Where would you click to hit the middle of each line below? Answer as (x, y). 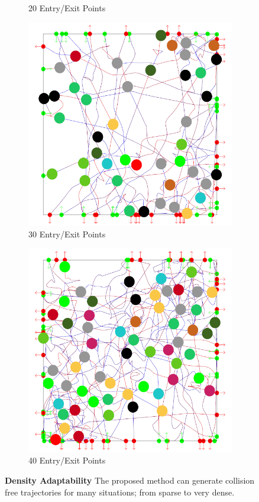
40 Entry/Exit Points (67, 460)
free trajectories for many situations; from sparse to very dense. (120, 492)
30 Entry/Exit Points (67, 234)
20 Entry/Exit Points (67, 8)
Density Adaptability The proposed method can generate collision (130, 480)
